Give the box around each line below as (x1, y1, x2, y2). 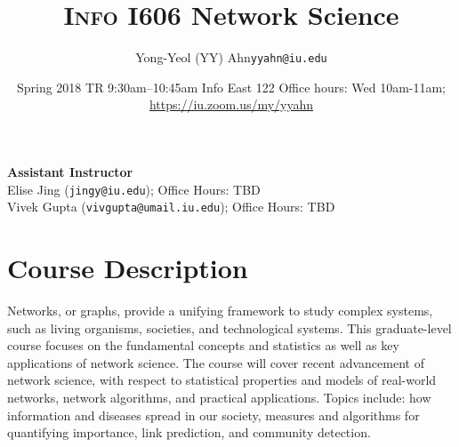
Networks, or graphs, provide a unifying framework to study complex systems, (7, 301, 433, 319)
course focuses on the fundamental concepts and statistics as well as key (7, 336, 399, 355)
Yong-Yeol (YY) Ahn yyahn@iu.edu (135, 48, 327, 67)
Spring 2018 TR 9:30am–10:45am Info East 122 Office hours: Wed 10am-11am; (16, 77, 447, 96)
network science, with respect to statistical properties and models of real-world (7, 371, 437, 389)
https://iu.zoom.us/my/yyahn (149, 95, 314, 114)
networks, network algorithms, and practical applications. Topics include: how (7, 387, 431, 406)
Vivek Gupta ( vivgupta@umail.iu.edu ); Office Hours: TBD (7, 197, 335, 216)
